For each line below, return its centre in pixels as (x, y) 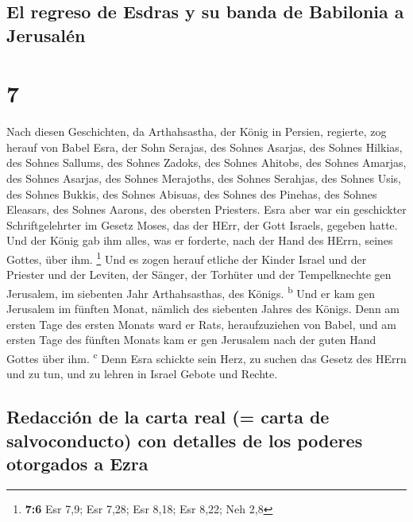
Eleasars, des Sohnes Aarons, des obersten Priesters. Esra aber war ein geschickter (206, 209)
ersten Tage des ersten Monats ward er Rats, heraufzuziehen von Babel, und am (201, 324)
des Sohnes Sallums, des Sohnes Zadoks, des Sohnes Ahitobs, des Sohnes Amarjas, (206, 162)
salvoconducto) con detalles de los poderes (185, 440)
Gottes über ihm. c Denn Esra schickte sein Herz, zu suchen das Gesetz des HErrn (206, 357)
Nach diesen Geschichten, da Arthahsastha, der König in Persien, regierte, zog (197, 131)
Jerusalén (46, 35)
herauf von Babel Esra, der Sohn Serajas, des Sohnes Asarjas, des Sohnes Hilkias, (205, 147)
